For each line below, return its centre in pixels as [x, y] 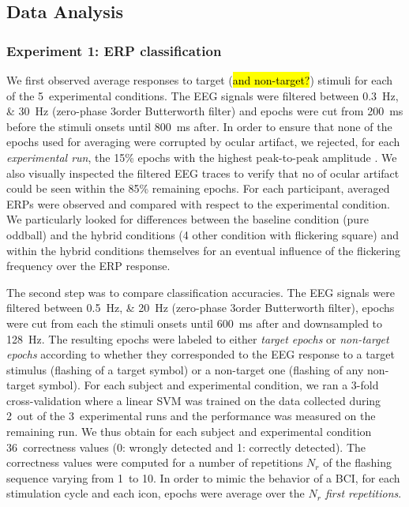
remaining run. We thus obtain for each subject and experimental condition [189, 432]
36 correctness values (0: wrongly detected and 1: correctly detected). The [186, 447]
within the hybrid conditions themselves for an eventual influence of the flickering [203, 250]
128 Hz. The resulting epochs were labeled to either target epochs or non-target [198, 338]
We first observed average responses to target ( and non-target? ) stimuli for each [200, 80]
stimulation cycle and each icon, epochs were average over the [156, 493]
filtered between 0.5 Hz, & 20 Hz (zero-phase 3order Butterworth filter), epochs [201, 308]
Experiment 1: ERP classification [114, 50]
